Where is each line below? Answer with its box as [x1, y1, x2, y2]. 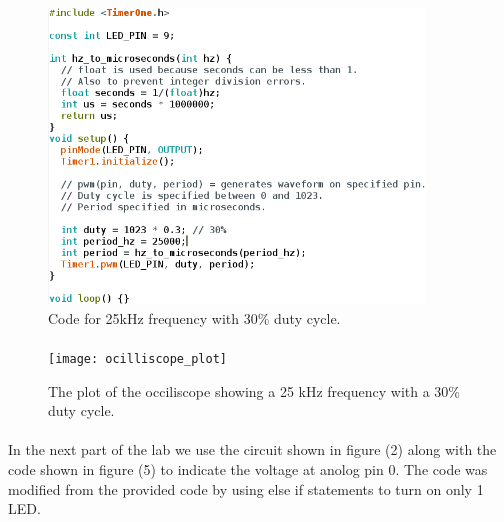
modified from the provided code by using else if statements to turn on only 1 [8, 478, 484, 499]
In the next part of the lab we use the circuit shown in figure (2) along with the [8, 439, 497, 460]
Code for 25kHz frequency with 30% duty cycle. [48, 307, 341, 328]
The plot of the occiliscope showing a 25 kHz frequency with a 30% [48, 380, 460, 401]
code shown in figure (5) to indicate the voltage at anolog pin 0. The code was [8, 458, 488, 479]
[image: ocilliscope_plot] [48, 351, 227, 366]
